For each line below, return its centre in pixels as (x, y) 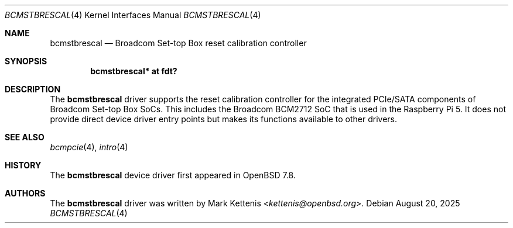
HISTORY (23, 165)
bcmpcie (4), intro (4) (89, 147)
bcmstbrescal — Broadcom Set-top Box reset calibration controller (178, 43)
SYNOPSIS (26, 61)
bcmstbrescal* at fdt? (134, 71)
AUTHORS (25, 193)
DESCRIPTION (33, 89)
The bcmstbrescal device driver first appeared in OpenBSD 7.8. (173, 175)
